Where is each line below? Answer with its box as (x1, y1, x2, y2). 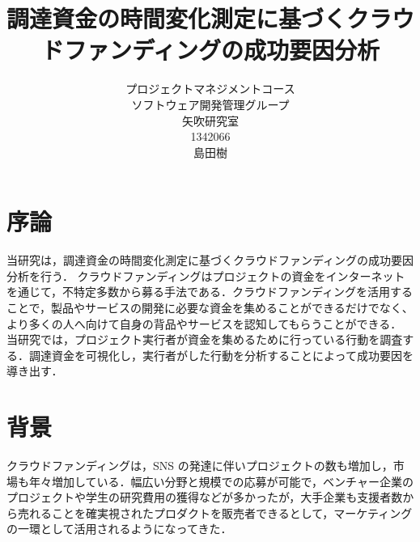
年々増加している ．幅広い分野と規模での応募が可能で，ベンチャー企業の (28, 472, 414, 489)
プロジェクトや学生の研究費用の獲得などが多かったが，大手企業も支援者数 (6, 489, 403, 506)
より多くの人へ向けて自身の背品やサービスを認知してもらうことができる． (6, 315, 402, 332)
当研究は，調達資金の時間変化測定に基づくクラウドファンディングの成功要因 (6, 252, 414, 269)
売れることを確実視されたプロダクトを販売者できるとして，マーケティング (17, 504, 413, 521)
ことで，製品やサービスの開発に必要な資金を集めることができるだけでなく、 (6, 299, 414, 315)
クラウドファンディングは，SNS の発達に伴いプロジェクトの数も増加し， (6, 457, 393, 474)
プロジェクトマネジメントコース (125, 80, 295, 97)
